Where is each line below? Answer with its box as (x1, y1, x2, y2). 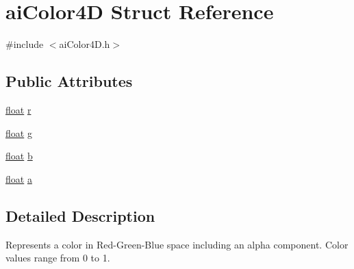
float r (5, 102, 31, 116)
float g (5, 125, 32, 140)
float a (5, 171, 32, 185)
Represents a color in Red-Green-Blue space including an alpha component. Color (5, 237, 349, 251)
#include (5, 37, 44, 51)
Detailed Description (5, 205, 155, 226)
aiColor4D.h (59, 37, 110, 51)
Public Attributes (5, 71, 133, 92)
